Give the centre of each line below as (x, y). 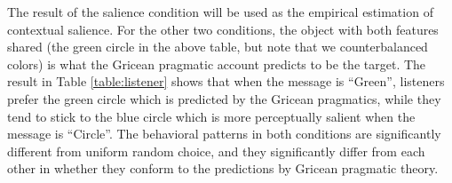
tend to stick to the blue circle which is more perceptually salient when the (211, 116)
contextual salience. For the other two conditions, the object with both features (223, 29)
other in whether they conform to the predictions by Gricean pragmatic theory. (223, 168)
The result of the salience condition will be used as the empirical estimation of (220, 12)
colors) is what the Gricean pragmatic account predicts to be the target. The (217, 64)
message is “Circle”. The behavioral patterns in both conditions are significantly (224, 134)
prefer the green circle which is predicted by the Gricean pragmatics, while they (224, 98)
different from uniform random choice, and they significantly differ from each (216, 151)
